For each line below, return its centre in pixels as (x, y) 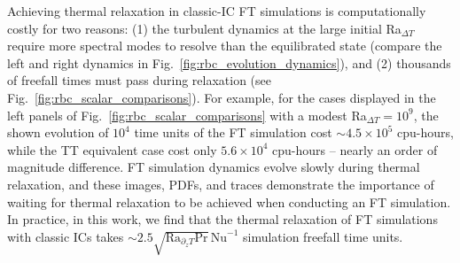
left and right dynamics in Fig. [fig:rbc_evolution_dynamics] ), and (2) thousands (229, 62)
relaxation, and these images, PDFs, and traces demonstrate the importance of (221, 184)
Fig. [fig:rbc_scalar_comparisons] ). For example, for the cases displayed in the (222, 97)
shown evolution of (58, 132)
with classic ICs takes (66, 236)
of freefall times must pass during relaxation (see (139, 80)
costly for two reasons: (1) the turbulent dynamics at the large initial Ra (204, 28)
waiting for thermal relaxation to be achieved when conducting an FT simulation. (229, 201)
